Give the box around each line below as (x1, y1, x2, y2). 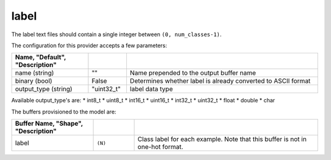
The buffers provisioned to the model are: (11, 108, 116, 115)
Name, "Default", (15, 53, 66, 61)
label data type (129, 85, 173, 93)
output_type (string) (15, 85, 73, 93)
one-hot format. (137, 143, 184, 151)
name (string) (15, 69, 55, 77)
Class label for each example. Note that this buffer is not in (137, 135, 306, 143)
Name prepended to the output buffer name (129, 69, 256, 77)
